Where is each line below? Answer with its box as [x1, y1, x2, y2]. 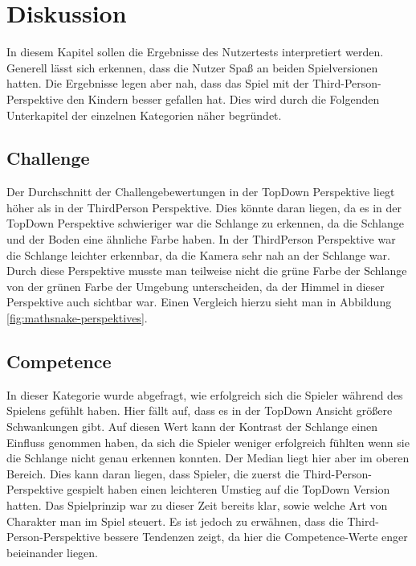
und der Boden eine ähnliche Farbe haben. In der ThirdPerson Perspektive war [6, 231, 396, 248]
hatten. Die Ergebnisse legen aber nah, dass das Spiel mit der [6, 75, 309, 92]
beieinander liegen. [6, 543, 99, 560]
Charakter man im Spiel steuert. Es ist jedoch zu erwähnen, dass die [6, 512, 344, 529]
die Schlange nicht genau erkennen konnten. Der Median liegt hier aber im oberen [6, 449, 410, 466]
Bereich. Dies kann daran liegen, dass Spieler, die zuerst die [6, 465, 300, 482]
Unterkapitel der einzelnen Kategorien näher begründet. [6, 106, 282, 123]
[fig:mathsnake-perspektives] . [6, 310, 148, 326]
